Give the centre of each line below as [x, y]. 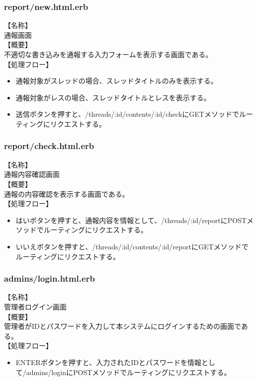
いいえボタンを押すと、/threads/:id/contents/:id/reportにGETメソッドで [132, 246]
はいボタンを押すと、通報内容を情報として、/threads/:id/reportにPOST [131, 220]
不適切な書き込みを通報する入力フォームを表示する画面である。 [108, 54]
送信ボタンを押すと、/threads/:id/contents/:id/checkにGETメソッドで [127, 114]
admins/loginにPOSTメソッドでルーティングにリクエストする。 [128, 372]
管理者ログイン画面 [35, 306]
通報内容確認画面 [32, 174]
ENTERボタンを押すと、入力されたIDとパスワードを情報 [108, 362]
